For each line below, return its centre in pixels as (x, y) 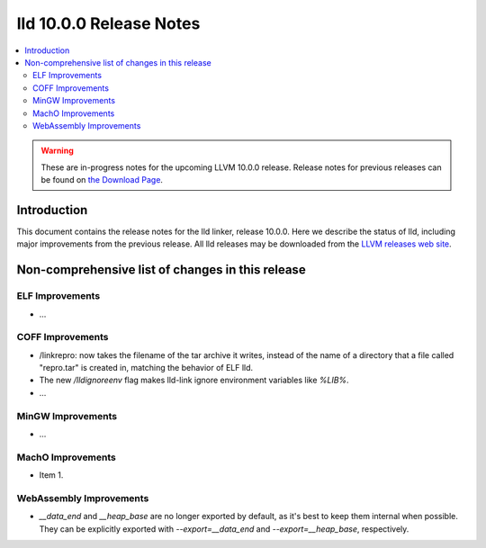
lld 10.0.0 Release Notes (108, 23)
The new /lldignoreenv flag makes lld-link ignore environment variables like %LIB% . (194, 380)
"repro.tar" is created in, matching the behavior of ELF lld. (146, 368)
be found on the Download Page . (102, 180)
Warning (57, 151)
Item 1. (51, 475)
